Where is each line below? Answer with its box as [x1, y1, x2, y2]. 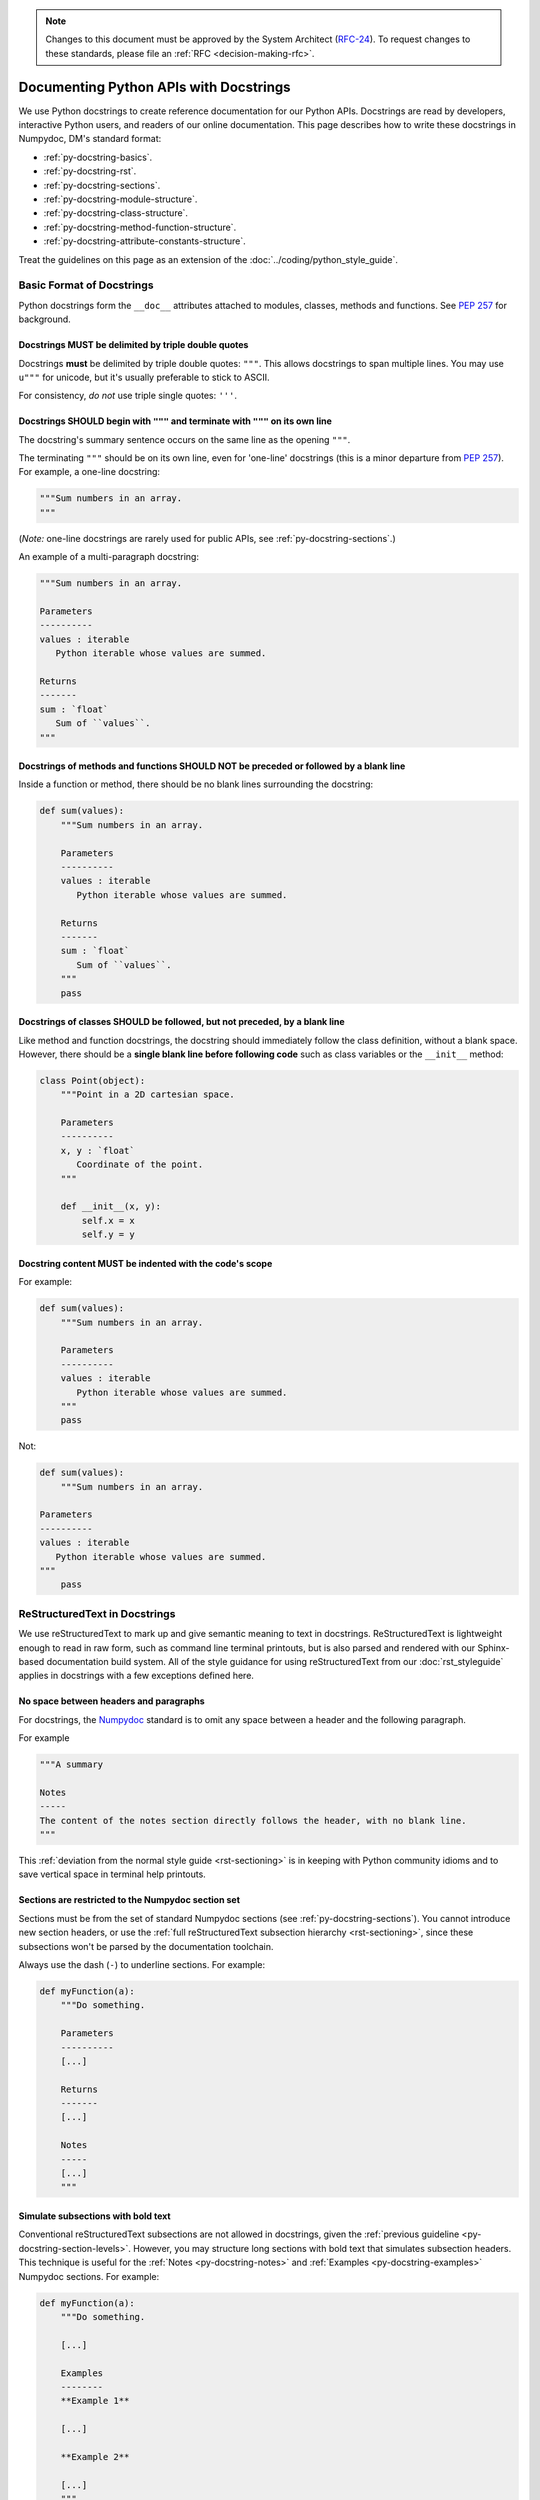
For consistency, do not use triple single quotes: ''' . [18, 390, 238, 402]
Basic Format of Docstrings [18, 278, 154, 292]
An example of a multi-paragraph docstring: [18, 551, 200, 563]
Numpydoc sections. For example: [18, 2270, 160, 2282]
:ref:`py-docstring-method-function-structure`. [43, 221, 237, 233]
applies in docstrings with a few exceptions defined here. [18, 1670, 255, 1682]
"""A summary [39, 1759, 104, 1770]
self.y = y [81, 1229, 135, 1240]
